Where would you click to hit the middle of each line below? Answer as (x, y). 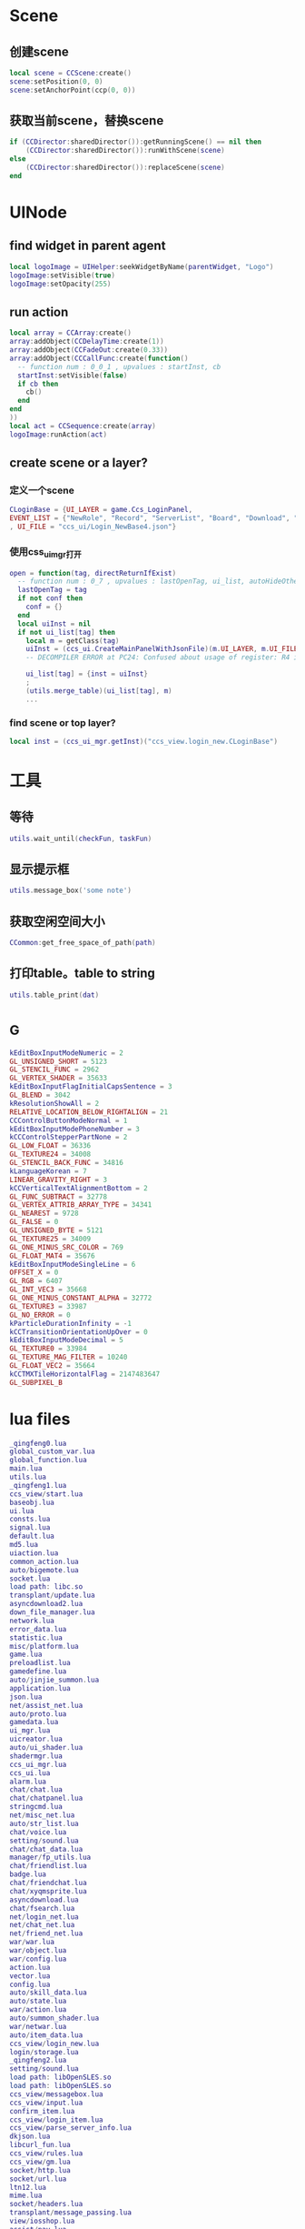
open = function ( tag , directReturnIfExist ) (93, 573)
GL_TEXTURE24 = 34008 (50, 1155)
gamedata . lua (34, 1722)
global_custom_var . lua (52, 1451)
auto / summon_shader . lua (54, 2018)
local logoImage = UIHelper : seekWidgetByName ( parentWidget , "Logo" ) (142, 266)
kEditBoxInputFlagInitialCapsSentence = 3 (91, 1087)
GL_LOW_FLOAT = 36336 (50, 1146)
